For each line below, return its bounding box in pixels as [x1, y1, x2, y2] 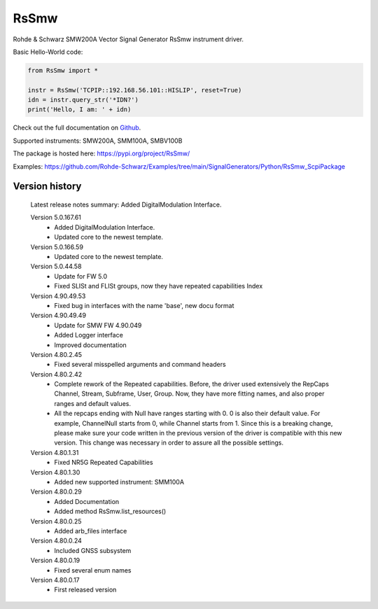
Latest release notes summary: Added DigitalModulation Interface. [30, 200, 222, 209]
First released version [54, 585, 117, 594]
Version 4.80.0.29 [30, 487, 82, 496]
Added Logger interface [54, 331, 124, 339]
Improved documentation [54, 340, 127, 349]
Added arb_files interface [54, 526, 127, 535]
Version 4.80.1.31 [30, 448, 79, 456]
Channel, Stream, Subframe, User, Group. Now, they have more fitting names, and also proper [54, 389, 325, 398]
